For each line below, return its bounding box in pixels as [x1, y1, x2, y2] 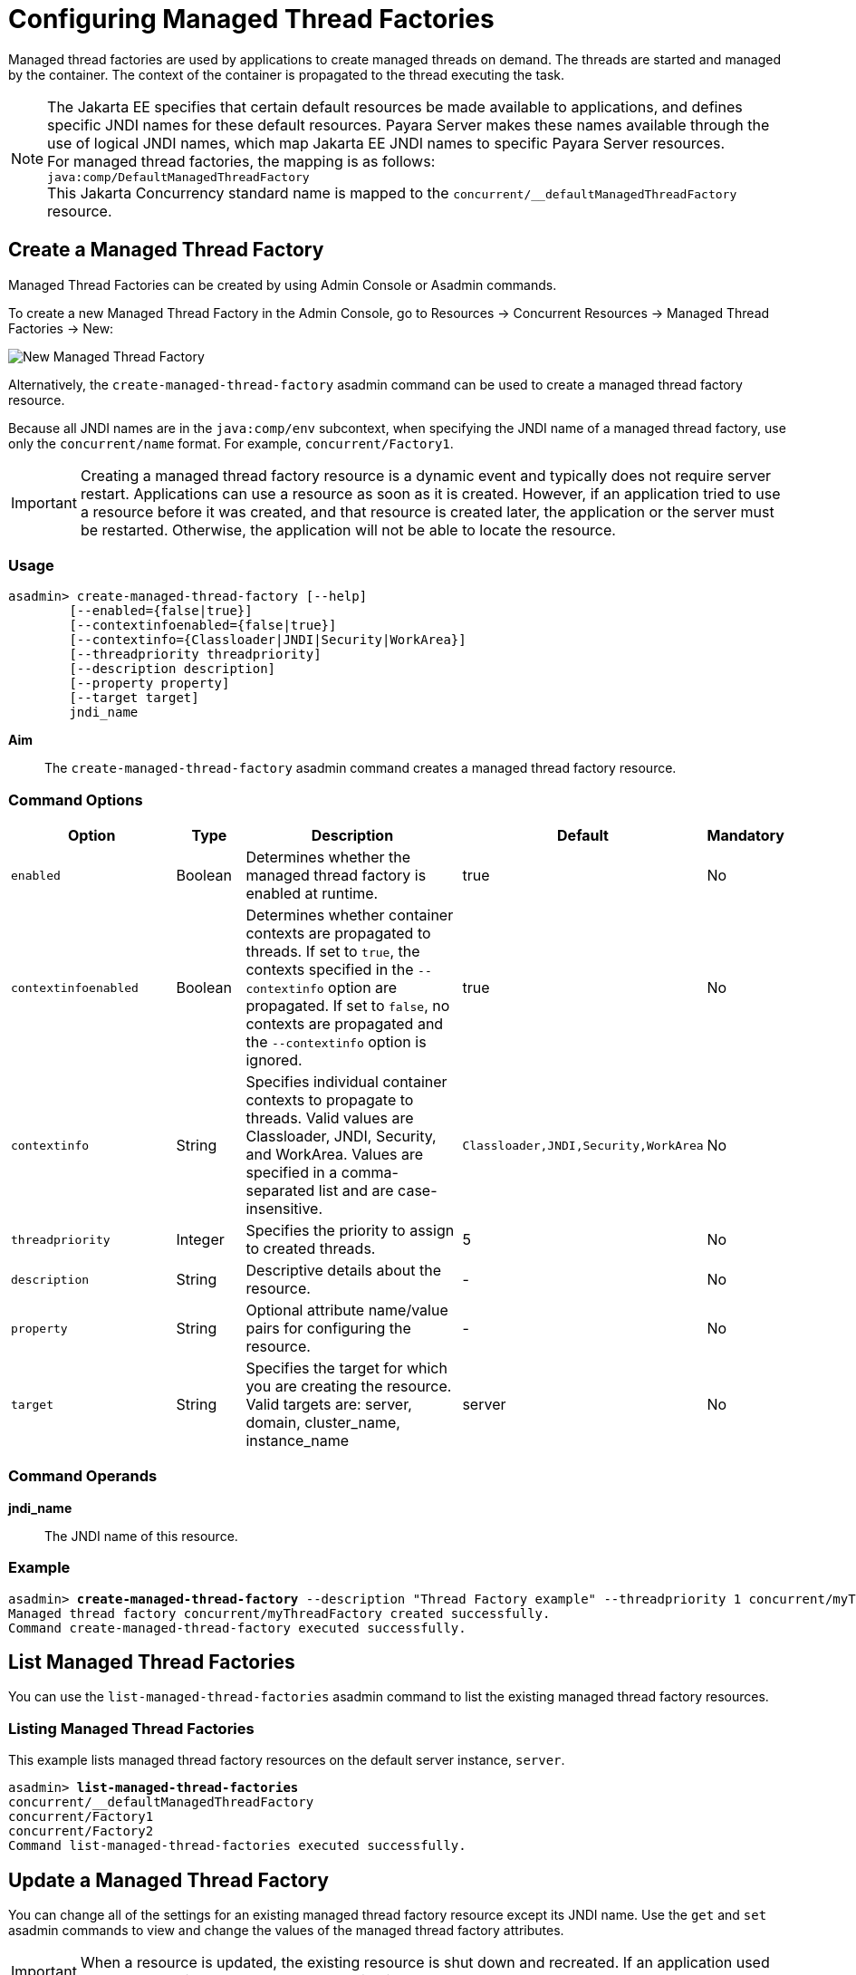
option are [328, 978, 398, 997]
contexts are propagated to [245, 924, 431, 943]
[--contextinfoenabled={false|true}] [69, 618, 337, 633]
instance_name [245, 1431, 350, 1450]
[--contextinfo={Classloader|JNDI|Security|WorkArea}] [69, 632, 466, 648]
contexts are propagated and [245, 1015, 444, 1034]
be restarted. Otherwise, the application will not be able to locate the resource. [80, 520, 616, 539]
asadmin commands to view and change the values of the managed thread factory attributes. [8, 1922, 564, 1939]
